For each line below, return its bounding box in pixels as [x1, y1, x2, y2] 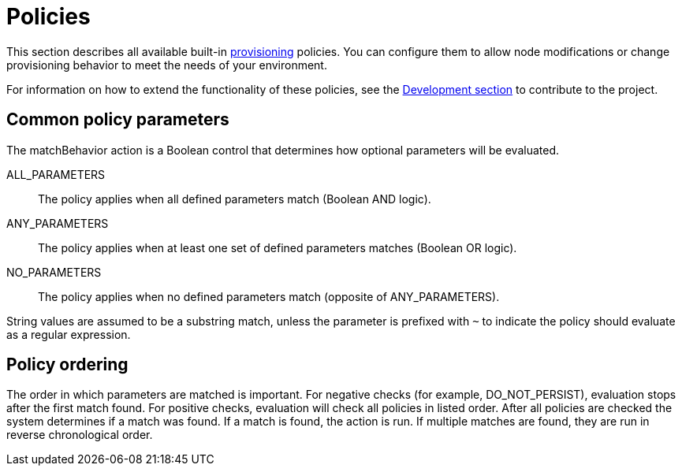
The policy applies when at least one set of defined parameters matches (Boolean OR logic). [38, 240, 517, 255]
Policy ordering [6, 355, 129, 375]
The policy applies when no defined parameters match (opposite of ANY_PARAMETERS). [38, 289, 500, 303]
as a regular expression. [6, 327, 131, 341]
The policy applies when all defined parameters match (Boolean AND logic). [38, 191, 431, 206]
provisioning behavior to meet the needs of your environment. [6, 58, 327, 72]
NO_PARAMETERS [6, 265, 102, 279]
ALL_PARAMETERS [6, 167, 106, 181]
